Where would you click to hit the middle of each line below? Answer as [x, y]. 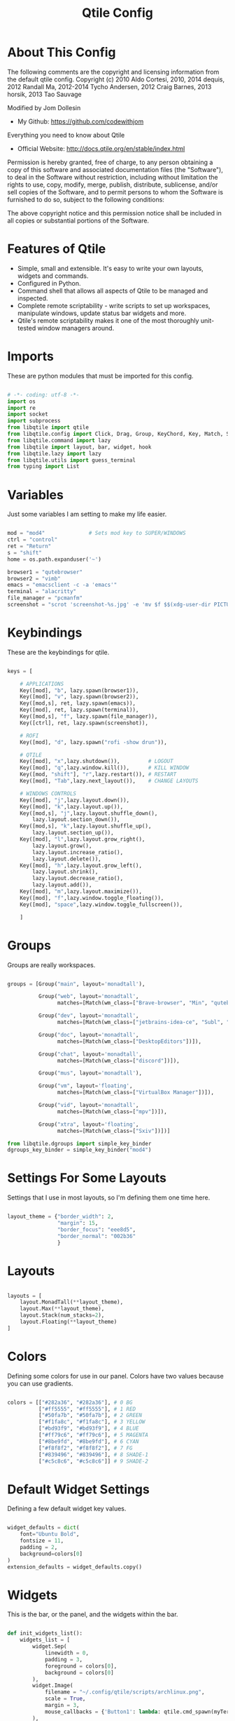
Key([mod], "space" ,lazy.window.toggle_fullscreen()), [101, 904]
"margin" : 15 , [78, 1223]
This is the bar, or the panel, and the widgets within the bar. [93, 1614]
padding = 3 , [63, 1659]
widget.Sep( [50, 1647]
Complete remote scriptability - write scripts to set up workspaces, [114, 305]
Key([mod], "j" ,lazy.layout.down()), [75, 800]
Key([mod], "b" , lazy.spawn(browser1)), [79, 690]
